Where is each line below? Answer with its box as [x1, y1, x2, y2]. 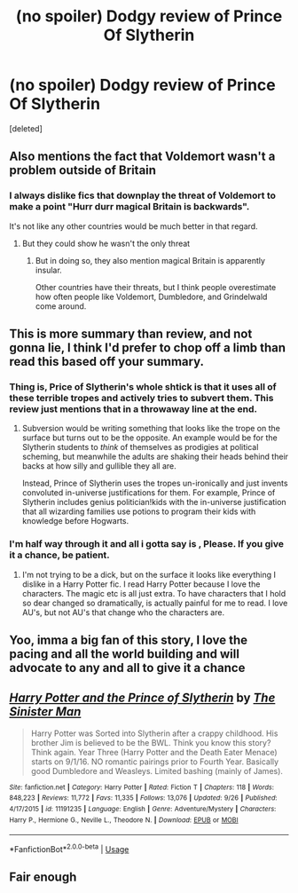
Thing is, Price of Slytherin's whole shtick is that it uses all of [9, 380, 277, 392]
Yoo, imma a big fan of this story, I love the [9, 633, 248, 647]
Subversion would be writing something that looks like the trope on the [21, 423, 281, 434]
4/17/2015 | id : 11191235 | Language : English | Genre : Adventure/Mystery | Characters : [9, 805, 277, 814]
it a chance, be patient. [9, 549, 111, 561]
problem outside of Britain [9, 162, 157, 178]
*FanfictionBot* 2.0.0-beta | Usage [9, 842, 129, 855]
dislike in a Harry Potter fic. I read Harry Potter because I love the [21, 579, 261, 589]
